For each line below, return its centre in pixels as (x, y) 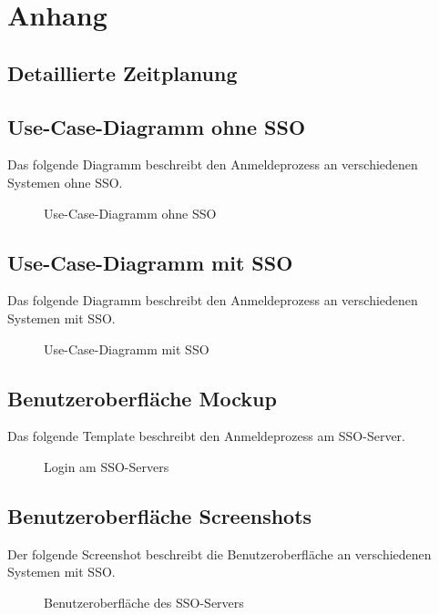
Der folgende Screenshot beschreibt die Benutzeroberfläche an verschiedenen (219, 553)
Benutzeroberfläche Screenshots (160, 515)
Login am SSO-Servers (107, 466)
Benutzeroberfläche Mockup (142, 398)
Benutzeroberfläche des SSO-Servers (144, 602)
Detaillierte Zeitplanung (123, 72)
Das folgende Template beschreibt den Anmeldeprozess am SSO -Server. (206, 436)
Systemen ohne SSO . (65, 182)
